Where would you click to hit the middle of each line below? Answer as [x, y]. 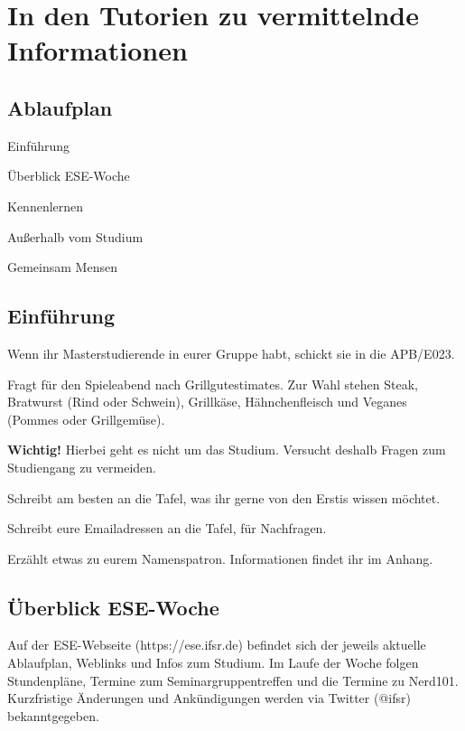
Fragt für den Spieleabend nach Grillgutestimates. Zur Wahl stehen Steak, [213, 384]
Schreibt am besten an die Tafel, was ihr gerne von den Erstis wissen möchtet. [224, 497]
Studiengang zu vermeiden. [82, 467]
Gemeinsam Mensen [62, 267]
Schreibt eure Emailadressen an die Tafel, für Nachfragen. [167, 528]
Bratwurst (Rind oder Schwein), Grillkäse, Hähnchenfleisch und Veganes [207, 402]
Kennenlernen [46, 206]
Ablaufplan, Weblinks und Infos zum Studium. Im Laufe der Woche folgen [213, 663]
